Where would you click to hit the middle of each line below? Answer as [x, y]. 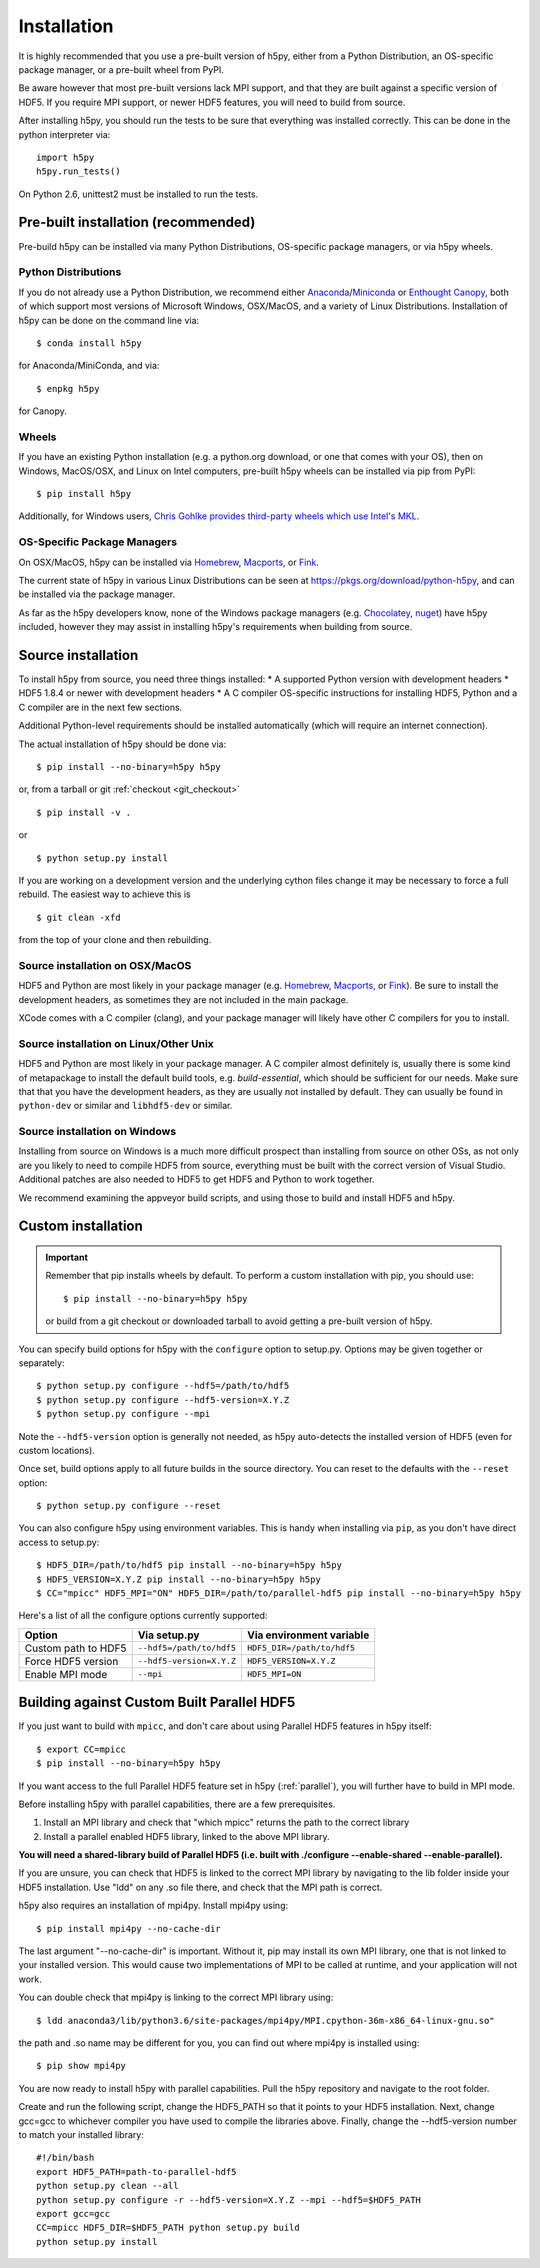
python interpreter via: [64, 134]
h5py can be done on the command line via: [109, 320]
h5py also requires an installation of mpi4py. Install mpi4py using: [153, 1906]
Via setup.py [168, 1635]
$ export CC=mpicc [81, 1749]
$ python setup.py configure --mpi [123, 1414]
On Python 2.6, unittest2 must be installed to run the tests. [138, 194]
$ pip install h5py [84, 493]
